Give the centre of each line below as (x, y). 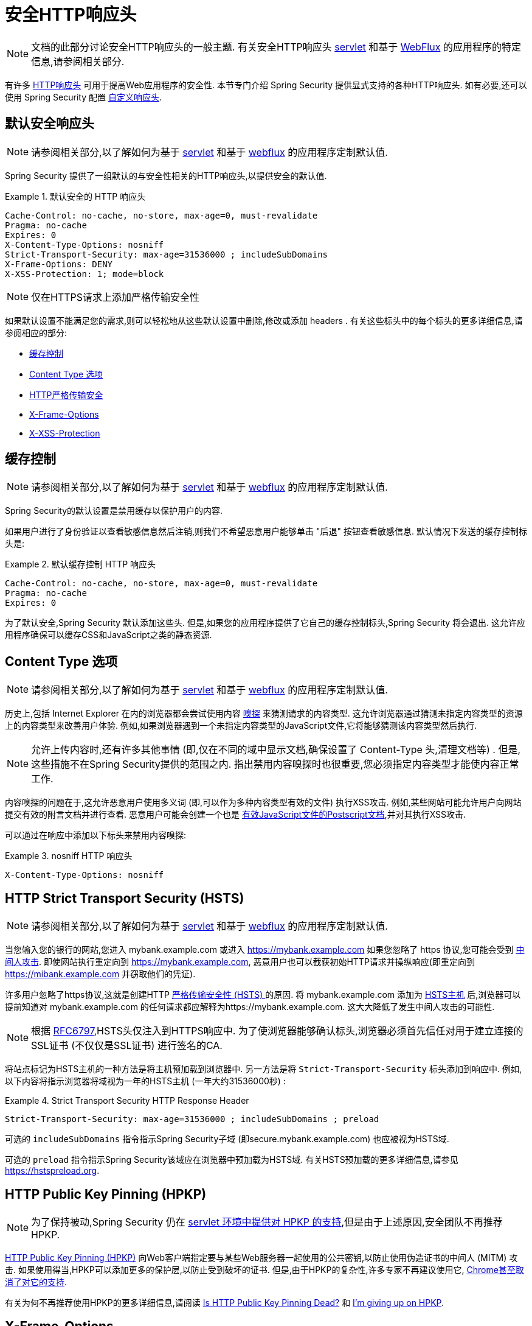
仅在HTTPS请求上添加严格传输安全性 (116, 297)
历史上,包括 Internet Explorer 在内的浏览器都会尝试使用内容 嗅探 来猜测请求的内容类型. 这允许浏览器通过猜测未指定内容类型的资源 (264, 714)
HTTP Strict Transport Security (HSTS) (125, 898)
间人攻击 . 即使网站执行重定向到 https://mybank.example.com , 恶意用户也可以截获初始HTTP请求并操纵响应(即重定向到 (240, 962)
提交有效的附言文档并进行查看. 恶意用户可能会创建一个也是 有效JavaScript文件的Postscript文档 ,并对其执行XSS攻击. (236, 815)
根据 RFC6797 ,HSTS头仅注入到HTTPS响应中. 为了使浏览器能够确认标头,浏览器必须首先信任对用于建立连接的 (277, 1031)
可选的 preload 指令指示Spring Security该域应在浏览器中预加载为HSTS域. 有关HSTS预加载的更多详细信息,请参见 (232, 1160)
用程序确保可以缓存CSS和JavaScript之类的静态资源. (109, 635)
